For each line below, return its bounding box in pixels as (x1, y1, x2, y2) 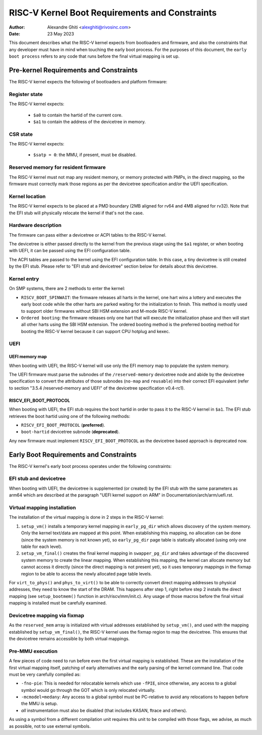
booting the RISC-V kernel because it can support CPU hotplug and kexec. (21, 328, 170, 334)
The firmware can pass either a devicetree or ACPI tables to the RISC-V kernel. (9, 232, 167, 238)
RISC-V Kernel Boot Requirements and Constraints (9, 7, 217, 18)
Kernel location (9, 193, 46, 200)
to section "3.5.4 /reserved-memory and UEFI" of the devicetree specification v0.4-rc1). (9, 385, 185, 391)
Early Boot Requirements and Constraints (9, 450, 137, 459)
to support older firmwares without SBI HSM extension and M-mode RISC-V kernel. (21, 308, 188, 314)
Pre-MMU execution (9, 648, 58, 655)
